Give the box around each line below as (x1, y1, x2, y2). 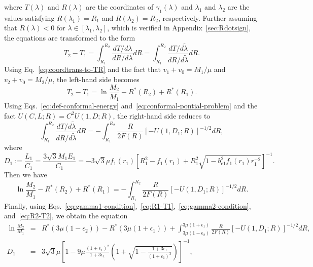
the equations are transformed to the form (4, 32, 135, 43)
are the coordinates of (86, 2, 154, 12)
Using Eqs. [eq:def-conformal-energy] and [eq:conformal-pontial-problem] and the (4, 100, 258, 111)
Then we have (4, 169, 47, 180)
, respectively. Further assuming (158, 12, 257, 23)
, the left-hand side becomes (52, 74, 140, 85)
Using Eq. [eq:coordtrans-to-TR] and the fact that (4, 64, 161, 74)
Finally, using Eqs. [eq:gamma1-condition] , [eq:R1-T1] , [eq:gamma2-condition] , (4, 200, 251, 211)
